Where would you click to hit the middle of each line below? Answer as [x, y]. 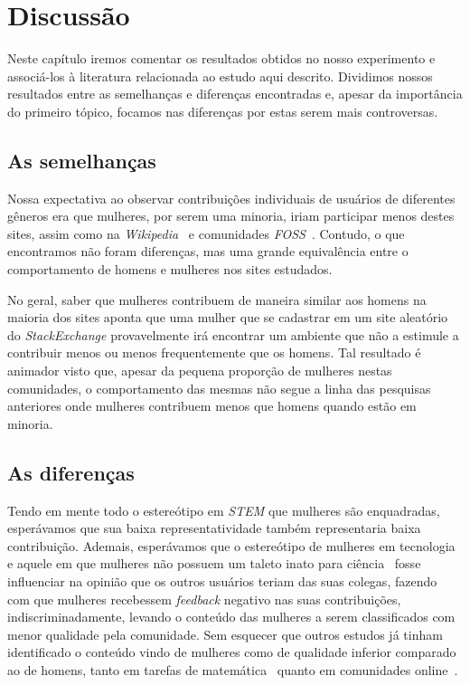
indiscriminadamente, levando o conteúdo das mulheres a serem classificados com [231, 617]
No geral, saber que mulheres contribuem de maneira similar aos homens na [217, 299]
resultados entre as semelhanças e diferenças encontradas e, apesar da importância [235, 94]
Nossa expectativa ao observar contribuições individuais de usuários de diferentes [231, 198]
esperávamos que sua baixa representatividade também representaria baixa [214, 528]
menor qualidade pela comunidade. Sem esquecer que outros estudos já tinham [225, 634]
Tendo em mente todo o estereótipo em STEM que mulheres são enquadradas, [224, 510]
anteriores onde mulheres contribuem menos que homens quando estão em [212, 406]
